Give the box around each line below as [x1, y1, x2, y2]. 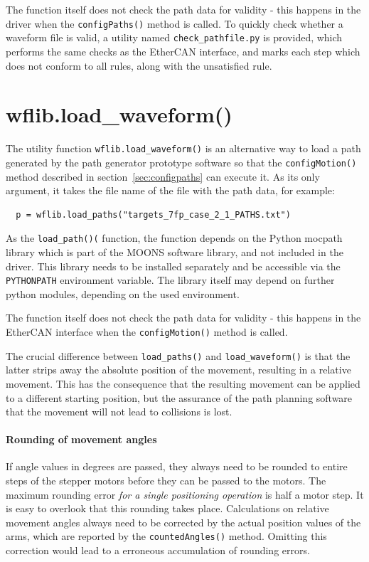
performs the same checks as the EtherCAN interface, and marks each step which [6, 43, 360, 58]
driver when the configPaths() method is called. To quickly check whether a [6, 16, 343, 31]
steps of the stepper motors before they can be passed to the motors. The [6, 473, 326, 488]
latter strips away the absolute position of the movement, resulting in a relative [6, 362, 351, 377]
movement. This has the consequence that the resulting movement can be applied [6, 376, 360, 391]
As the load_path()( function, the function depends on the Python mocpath [6, 230, 343, 245]
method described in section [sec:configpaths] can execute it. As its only [6, 169, 320, 184]
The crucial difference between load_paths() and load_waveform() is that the [6, 348, 351, 363]
